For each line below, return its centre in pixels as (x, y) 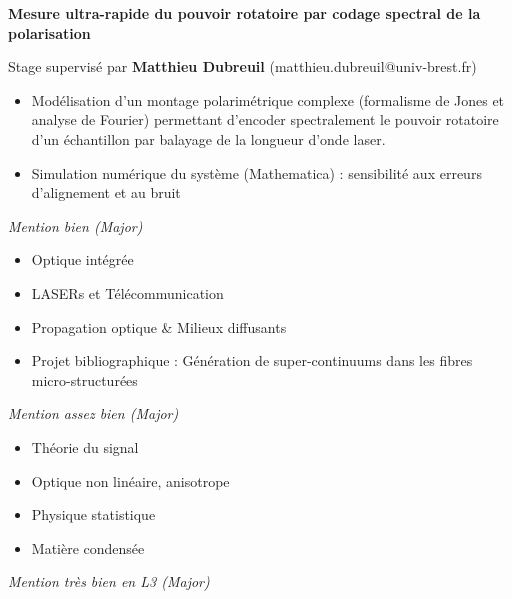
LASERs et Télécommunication (127, 292)
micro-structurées (84, 379)
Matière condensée (88, 547)
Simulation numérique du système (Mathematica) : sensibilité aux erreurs (256, 172)
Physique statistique (93, 514)
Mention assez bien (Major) (93, 413)
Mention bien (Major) (75, 225)
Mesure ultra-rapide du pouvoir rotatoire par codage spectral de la (244, 13)
